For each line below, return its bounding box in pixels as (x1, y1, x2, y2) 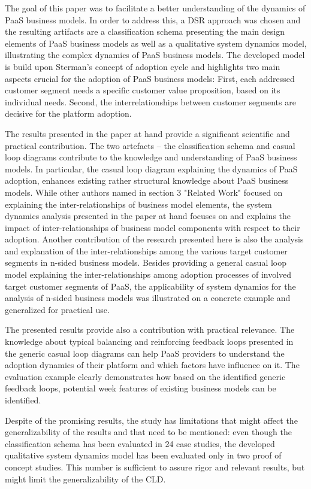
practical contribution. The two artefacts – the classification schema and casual (5, 139, 295, 151)
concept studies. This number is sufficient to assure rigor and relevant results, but (5, 460, 305, 473)
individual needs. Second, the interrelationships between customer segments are (5, 95, 296, 108)
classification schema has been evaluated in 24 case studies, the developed (5, 437, 275, 449)
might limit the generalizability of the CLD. (5, 472, 166, 485)
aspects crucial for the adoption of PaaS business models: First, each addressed (5, 72, 295, 84)
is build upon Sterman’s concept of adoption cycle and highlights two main (5, 60, 280, 72)
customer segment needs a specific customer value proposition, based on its (5, 84, 280, 96)
